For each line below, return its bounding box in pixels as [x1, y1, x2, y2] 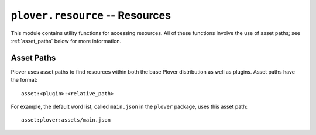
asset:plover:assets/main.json [21, 117, 111, 123]
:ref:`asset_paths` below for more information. [11, 37, 122, 44]
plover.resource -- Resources [11, 9, 171, 22]
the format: [11, 77, 38, 84]
